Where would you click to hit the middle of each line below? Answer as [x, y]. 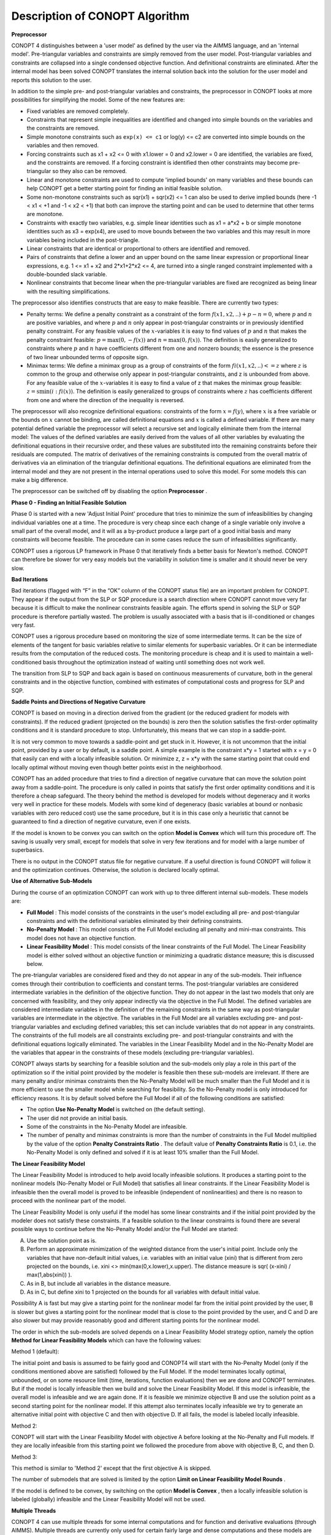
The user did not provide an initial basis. [77, 1118]
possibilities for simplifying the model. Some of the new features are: [98, 100]
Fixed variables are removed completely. [78, 111]
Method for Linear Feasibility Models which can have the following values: [106, 1340]
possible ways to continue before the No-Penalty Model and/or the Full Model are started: [125, 1229]
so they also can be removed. [89, 171]
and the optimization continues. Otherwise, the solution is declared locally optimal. [116, 870]
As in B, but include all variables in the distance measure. [99, 1283]
